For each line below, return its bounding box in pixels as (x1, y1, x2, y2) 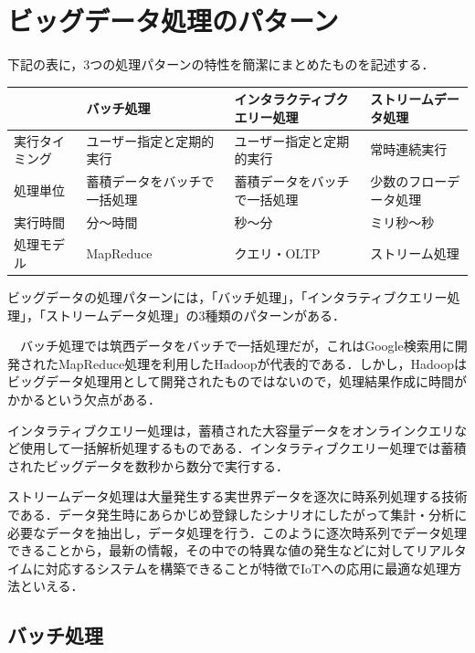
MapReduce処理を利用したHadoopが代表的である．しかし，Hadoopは (58, 353, 467, 373)
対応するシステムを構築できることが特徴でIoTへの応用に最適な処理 (45, 558, 449, 577)
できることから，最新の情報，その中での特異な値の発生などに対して (7, 541, 416, 560)
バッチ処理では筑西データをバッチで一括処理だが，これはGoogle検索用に (19, 336, 455, 355)
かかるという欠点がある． (7, 390, 161, 409)
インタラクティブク (234, 90, 349, 109)
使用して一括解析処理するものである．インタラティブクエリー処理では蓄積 (19, 438, 467, 458)
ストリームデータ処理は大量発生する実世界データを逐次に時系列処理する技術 (7, 487, 468, 506)
